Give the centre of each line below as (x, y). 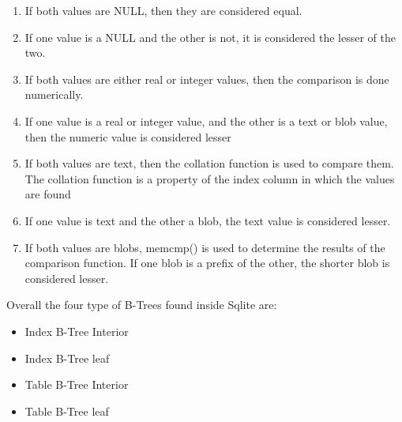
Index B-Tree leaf (67, 358)
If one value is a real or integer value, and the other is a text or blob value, (206, 121)
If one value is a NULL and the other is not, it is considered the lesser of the (210, 37)
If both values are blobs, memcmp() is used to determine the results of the (205, 247)
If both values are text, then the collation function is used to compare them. (209, 163)
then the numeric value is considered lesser (128, 136)
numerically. (54, 94)
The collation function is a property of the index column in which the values (210, 178)
